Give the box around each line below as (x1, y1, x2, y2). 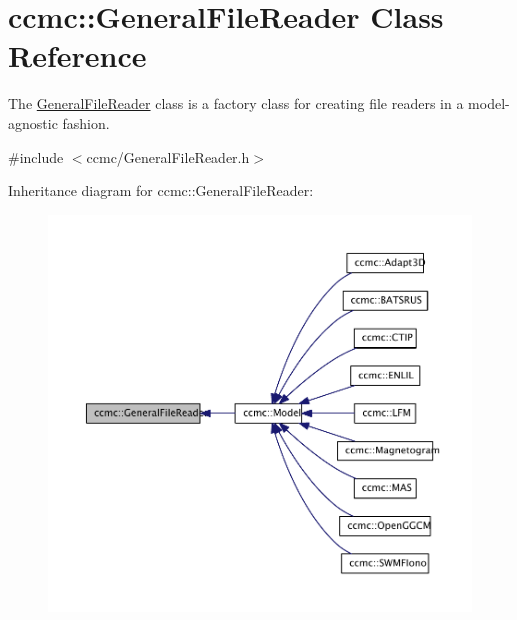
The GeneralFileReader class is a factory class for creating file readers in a (8, 93, 464, 114)
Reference (8, 35, 147, 76)
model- (468, 93, 510, 114)
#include (8, 146, 64, 167)
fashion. (62, 112, 110, 133)
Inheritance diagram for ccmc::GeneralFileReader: (8, 180, 314, 201)
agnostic (8, 112, 58, 133)
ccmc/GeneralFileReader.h (86, 146, 250, 167)
